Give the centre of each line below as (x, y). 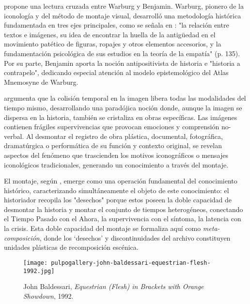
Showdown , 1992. (48, 296)
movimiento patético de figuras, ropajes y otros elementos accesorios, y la (113, 44)
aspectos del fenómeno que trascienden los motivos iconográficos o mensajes (116, 155)
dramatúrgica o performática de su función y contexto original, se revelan (113, 145)
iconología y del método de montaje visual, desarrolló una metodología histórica (123, 15)
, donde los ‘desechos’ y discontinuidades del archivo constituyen (135, 237)
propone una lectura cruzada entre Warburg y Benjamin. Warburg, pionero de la (124, 6)
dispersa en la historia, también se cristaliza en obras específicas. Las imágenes (121, 117)
